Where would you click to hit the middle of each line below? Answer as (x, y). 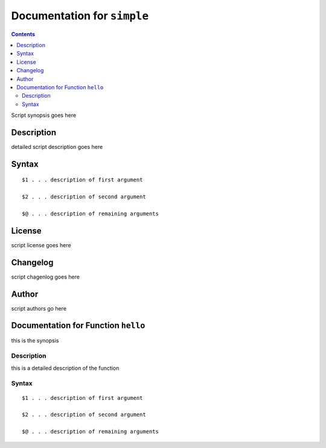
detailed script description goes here (57, 147)
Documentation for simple (80, 16)
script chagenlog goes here (45, 277)
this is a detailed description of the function (65, 368)
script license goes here (41, 245)
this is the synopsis (35, 340)
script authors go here (39, 308)
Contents (23, 34)
